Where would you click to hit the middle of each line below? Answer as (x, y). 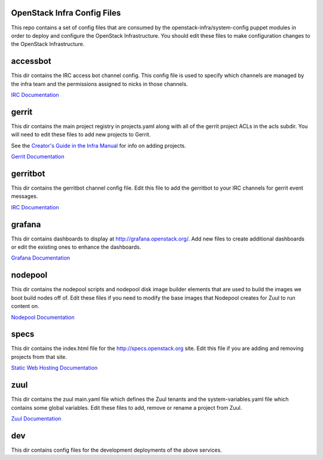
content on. (25, 306)
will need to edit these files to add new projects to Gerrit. (81, 135)
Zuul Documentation (36, 418)
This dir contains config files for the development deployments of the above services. (117, 450)
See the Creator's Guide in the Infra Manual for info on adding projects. (99, 145)
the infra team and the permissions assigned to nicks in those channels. (100, 84)
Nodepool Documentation (43, 317)
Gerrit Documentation (38, 157)
